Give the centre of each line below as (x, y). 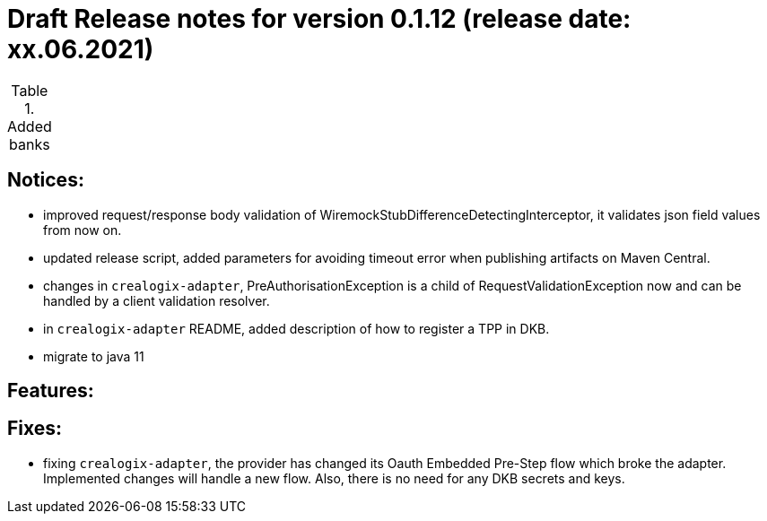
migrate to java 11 (94, 356)
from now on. (83, 230)
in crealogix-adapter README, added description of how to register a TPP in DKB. (296, 328)
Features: (51, 391)
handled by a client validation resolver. (157, 300)
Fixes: (35, 429)
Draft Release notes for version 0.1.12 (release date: (319, 19)
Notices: (46, 180)
